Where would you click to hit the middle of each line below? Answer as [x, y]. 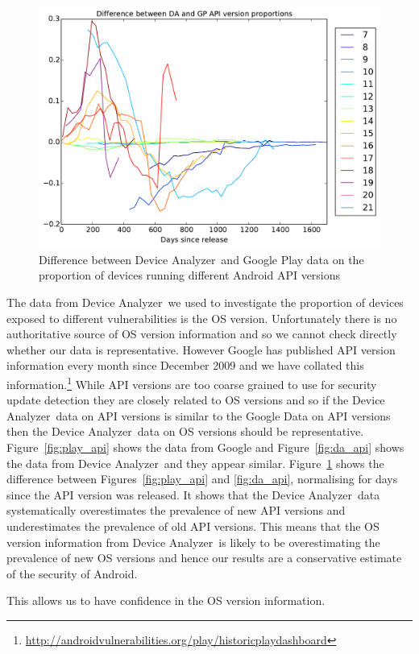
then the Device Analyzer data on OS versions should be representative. [185, 431]
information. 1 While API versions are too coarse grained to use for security [192, 383]
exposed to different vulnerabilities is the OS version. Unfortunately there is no [202, 318]
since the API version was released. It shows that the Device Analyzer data [193, 494]
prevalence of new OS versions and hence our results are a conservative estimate [204, 558]
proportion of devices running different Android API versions [190, 275]
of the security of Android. [72, 573]
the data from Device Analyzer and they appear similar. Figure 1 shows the [195, 463]
